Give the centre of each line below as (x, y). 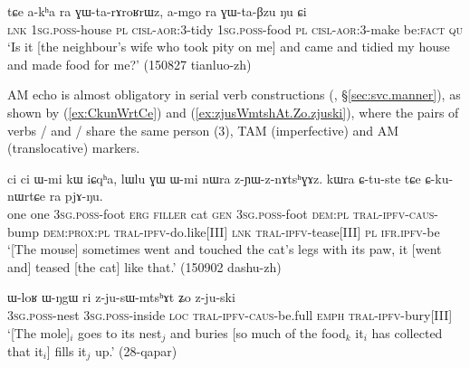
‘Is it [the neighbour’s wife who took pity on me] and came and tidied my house (229, 47)
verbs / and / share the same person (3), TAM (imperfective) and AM (203, 130)
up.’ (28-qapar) (136, 350)
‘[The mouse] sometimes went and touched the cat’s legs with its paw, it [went (225, 249)
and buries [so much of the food (258, 332)
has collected (407, 332)
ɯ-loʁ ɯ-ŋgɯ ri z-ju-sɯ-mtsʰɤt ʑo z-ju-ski (121, 297)
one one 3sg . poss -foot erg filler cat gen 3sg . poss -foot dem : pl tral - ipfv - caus (221, 213)
